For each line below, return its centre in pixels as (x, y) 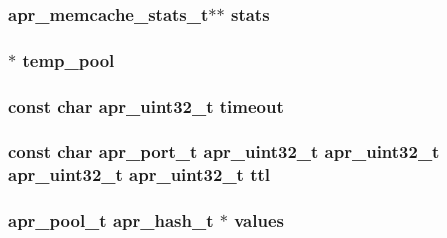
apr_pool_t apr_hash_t (111, 220)
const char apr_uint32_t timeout (146, 105)
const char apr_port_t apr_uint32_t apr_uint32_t (224, 151)
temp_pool (68, 59)
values (259, 220)
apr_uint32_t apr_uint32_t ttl (139, 174)
